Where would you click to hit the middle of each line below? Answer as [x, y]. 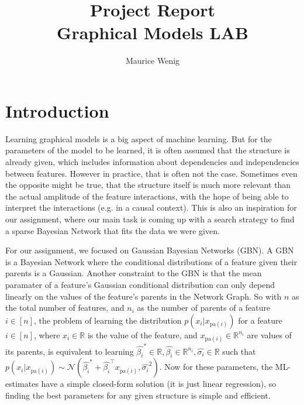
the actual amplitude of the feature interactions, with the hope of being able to [147, 196]
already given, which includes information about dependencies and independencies [152, 162]
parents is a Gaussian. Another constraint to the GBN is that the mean [134, 273]
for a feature [260, 320]
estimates [22, 384]
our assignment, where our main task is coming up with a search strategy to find [150, 219]
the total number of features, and [65, 308]
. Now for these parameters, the [216, 367]
